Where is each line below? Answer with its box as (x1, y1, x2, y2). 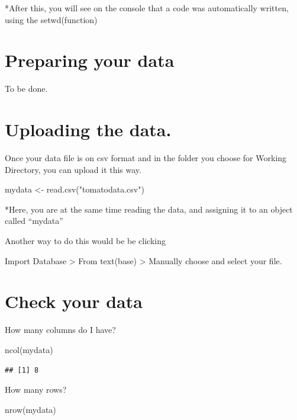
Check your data (5, 289, 143, 313)
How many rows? (5, 383, 67, 396)
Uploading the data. (5, 117, 172, 142)
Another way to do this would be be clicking (5, 235, 166, 246)
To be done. (5, 82, 48, 95)
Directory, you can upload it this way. (5, 163, 141, 175)
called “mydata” (5, 214, 63, 227)
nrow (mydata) (5, 403, 56, 415)
